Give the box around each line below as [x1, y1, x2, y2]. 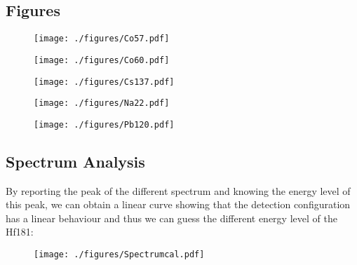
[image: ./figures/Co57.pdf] [34, 34, 170, 44]
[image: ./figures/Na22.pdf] [34, 98, 170, 109]
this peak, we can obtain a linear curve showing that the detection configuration [6, 197, 351, 212]
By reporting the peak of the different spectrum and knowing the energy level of [6, 183, 351, 198]
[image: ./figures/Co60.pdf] [34, 55, 170, 65]
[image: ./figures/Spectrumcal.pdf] [34, 250, 205, 260]
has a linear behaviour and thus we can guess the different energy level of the [6, 210, 337, 225]
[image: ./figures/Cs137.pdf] [34, 76, 175, 87]
